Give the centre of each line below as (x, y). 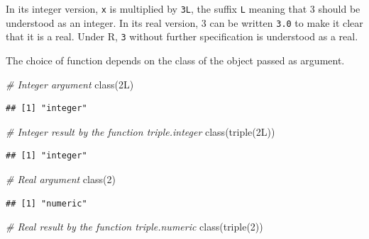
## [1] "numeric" (46, 203)
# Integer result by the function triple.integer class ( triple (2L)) (141, 131)
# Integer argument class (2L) (70, 84)
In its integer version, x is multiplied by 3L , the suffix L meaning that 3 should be (183, 8)
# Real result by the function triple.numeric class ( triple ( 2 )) (134, 227)
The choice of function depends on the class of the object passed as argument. (175, 60)
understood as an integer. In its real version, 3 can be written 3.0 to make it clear (184, 22)
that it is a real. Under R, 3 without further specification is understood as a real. (182, 36)
